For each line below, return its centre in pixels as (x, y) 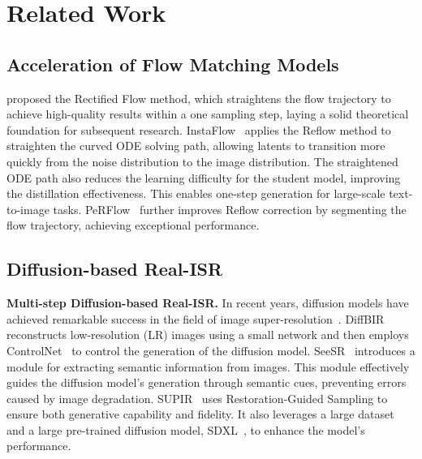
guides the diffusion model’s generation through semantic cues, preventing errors (207, 382)
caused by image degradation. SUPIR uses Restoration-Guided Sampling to (197, 398)
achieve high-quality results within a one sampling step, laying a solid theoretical (208, 114)
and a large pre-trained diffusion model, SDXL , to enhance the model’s (186, 429)
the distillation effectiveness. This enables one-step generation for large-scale (196, 193)
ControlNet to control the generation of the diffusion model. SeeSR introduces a (211, 350)
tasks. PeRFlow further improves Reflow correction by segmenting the (230, 209)
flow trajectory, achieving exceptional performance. (133, 225)
